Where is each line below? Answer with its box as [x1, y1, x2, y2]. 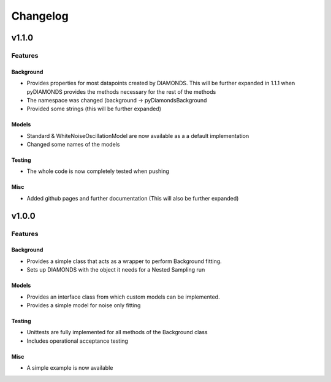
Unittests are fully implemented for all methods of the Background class [26, 329, 208, 336]
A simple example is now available [26, 364, 113, 372]
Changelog [11, 9, 69, 23]
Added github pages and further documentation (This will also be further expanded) [26, 194, 239, 202]
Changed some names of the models [26, 141, 120, 148]
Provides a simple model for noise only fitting [26, 302, 141, 309]
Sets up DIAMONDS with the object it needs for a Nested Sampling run [26, 266, 205, 273]
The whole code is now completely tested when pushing [26, 167, 170, 175]
